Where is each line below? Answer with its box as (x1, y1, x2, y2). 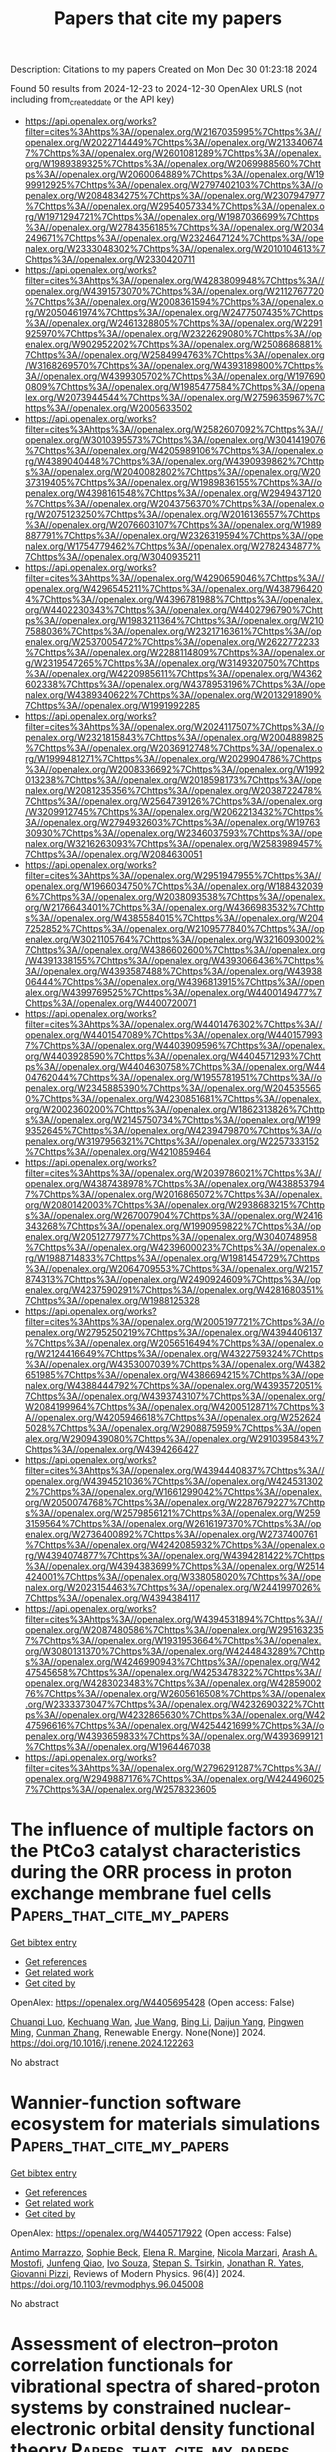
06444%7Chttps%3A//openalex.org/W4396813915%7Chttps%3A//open (24, 975, 325, 987)
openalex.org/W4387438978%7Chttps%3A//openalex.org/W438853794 (24, 1177, 325, 1189)
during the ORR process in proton (10, 1861, 293, 1884)
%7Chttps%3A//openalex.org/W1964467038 (24, 1740, 212, 1752)
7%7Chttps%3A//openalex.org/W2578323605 (24, 1783, 217, 1795)
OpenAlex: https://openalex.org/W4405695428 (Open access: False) (10, 1996, 295, 2008)
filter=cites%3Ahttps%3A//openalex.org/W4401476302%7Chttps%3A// (24, 1018, 323, 1030)
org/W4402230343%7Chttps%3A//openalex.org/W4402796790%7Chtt (24, 603, 323, 616)
